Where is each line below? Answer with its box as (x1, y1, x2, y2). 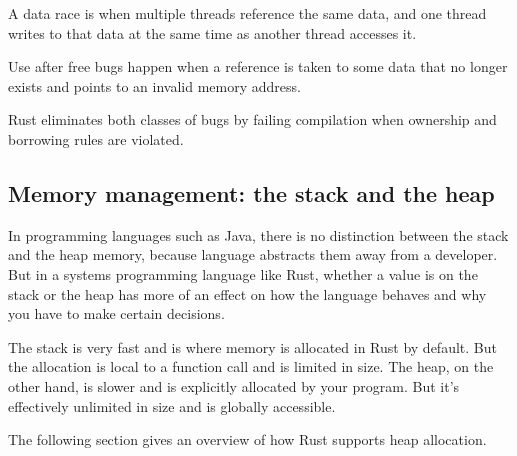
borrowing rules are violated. (8, 128, 184, 149)
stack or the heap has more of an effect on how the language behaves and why (8, 283, 487, 304)
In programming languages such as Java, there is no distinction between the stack (8, 224, 509, 245)
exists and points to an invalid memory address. (8, 75, 301, 96)
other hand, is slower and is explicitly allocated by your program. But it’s (8, 375, 460, 396)
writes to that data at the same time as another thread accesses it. (8, 22, 417, 43)
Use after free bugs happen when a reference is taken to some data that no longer (8, 56, 508, 77)
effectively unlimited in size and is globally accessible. (8, 395, 336, 416)
